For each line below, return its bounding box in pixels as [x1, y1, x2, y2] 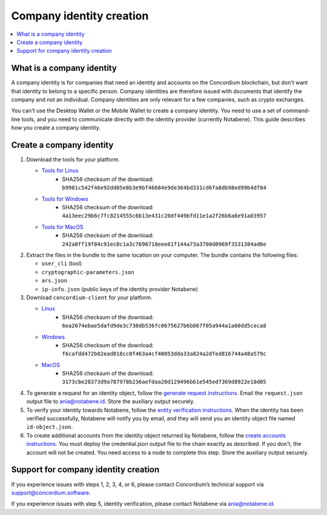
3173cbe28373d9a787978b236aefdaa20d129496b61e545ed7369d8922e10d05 [62, 379, 266, 385]
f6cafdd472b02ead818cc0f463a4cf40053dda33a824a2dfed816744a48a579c [62, 351, 266, 357]
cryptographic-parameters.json [41, 269, 134, 275]
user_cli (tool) [41, 260, 82, 267]
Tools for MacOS [41, 223, 84, 231]
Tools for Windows [41, 195, 88, 203]
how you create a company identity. [11, 124, 101, 132]
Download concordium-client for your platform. [26, 294, 153, 301]
